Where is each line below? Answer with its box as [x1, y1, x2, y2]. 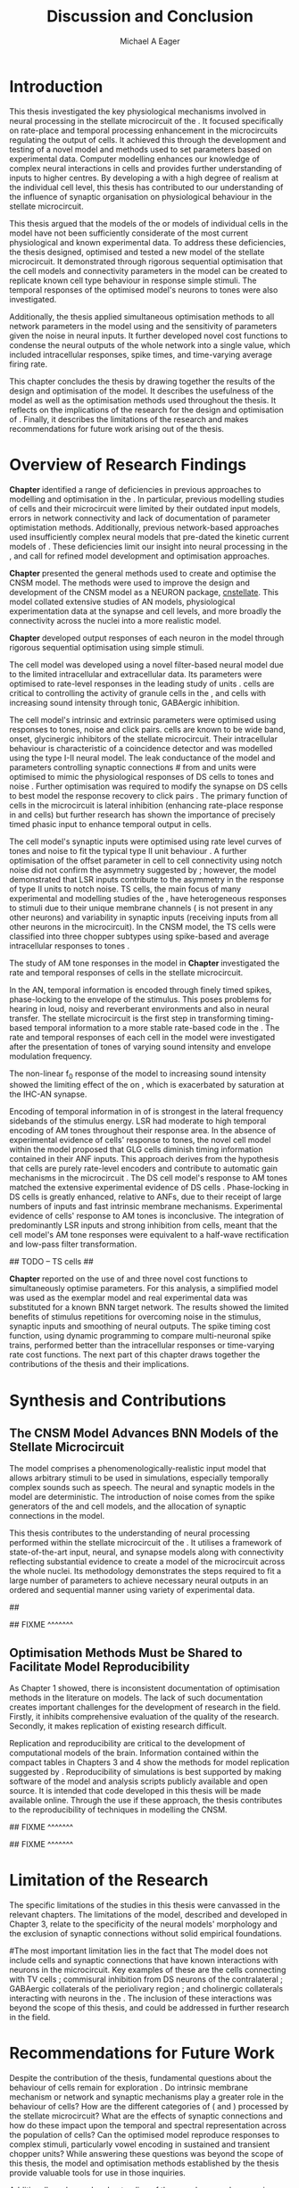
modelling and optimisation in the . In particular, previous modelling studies [9, 493, 285, 504]
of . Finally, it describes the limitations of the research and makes [9, 413, 249, 425]
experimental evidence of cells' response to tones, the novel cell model [9, 1135, 271, 1146]
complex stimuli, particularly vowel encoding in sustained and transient [9, 2139, 270, 2150]
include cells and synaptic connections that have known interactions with [9, 1955, 278, 1966]
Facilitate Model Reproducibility [9, 1659, 190, 1674]
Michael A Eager [120, 36, 180, 46]
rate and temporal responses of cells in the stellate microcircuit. [9, 966, 244, 978]
